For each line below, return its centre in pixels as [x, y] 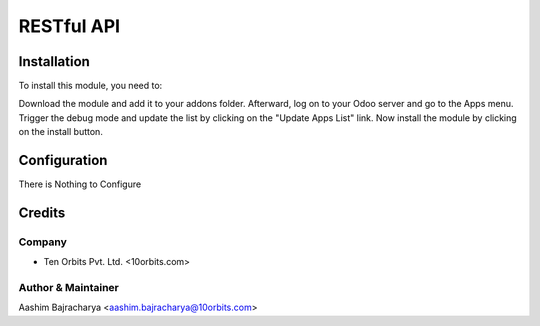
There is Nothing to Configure [80, 184]
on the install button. [61, 132]
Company [42, 242]
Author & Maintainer [68, 288]
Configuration [63, 160]
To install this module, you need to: [90, 86]
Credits [42, 212]
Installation [54, 61]
